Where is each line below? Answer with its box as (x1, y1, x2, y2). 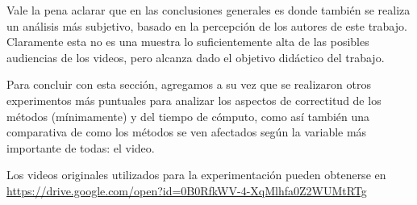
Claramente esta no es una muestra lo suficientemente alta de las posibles (6, 33, 369, 50)
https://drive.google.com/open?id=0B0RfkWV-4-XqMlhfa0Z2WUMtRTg (6, 182, 367, 199)
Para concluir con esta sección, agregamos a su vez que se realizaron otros (6, 76, 371, 93)
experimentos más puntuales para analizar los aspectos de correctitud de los (6, 91, 382, 108)
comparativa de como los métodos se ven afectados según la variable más (6, 123, 367, 140)
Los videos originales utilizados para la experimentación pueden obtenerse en (6, 166, 386, 183)
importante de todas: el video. (6, 139, 155, 156)
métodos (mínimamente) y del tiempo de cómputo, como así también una (6, 107, 370, 124)
